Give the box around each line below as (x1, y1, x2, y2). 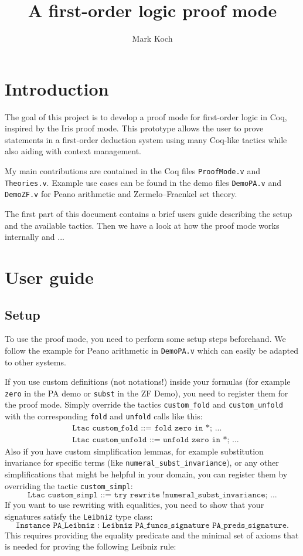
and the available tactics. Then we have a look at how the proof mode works (5, 219, 280, 231)
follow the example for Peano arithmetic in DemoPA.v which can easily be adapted (5, 344, 298, 356)
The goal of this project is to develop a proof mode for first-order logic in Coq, (5, 110, 287, 123)
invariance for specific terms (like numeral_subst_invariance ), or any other (5, 456, 279, 469)
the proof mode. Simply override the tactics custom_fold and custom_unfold (5, 398, 283, 411)
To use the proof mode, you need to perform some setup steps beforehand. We (5, 333, 286, 345)
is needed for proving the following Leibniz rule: (5, 540, 176, 552)
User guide (5, 265, 94, 289)
